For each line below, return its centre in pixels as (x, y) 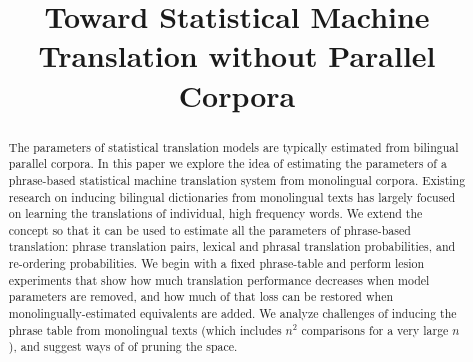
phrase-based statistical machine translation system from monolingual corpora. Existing (237, 179)
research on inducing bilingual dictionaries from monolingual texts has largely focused (232, 196)
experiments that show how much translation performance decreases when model (219, 279)
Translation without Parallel (237, 55)
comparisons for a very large (375, 329)
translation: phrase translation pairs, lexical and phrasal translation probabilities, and (232, 246)
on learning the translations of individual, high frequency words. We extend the (215, 213)
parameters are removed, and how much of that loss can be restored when (201, 296)
